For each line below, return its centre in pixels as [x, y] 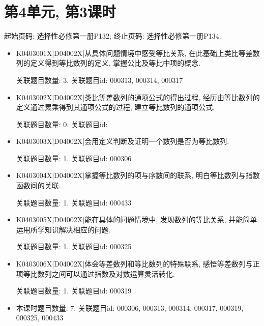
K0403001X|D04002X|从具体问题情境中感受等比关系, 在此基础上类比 [127, 53]
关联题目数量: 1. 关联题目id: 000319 [74, 291]
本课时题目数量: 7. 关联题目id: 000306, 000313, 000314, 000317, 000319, [130, 307]
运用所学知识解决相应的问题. [63, 229]
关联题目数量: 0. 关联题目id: [62, 124]
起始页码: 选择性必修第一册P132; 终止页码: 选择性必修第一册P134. [113, 36]
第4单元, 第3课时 [60, 11]
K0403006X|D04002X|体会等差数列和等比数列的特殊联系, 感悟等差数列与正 [138, 264]
